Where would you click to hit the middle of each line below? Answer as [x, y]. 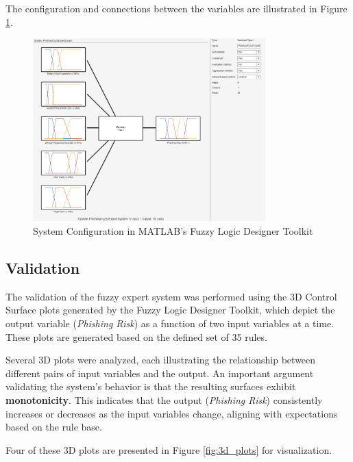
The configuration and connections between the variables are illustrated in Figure [176, 8]
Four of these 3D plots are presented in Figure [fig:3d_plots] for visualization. [169, 449]
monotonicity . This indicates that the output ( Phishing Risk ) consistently [164, 400]
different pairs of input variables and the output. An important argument [160, 373]
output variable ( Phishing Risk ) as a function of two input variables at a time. [170, 323]
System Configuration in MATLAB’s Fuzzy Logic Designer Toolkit [173, 231]
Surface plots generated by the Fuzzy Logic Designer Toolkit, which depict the [170, 310]
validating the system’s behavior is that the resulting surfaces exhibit [151, 386]
